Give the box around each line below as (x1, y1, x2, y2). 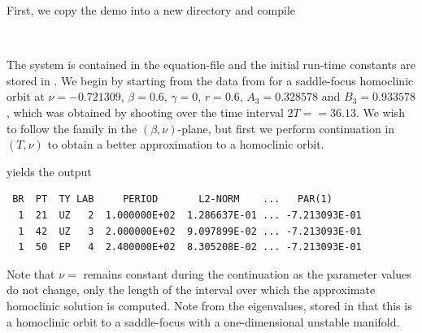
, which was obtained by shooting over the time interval (7, 103, 284, 120)
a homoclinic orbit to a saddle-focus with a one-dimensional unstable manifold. (7, 313, 400, 330)
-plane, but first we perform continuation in (177, 119, 395, 136)
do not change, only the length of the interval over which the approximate (7, 281, 376, 298)
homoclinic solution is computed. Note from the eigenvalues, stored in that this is (7, 296, 412, 314)
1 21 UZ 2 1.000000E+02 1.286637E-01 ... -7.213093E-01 (18, 209, 362, 221)
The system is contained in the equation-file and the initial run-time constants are (7, 56, 415, 73)
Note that (7, 265, 55, 282)
